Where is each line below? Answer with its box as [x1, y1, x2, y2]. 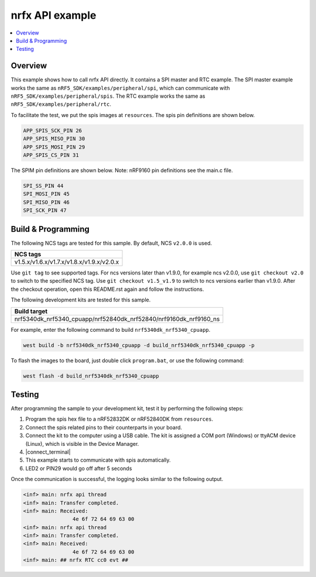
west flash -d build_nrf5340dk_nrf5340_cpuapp [23, 372, 159, 379]
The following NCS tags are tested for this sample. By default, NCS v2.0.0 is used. [11, 239, 212, 246]
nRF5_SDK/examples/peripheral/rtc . [11, 101, 111, 108]
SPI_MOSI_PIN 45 [23, 191, 70, 197]
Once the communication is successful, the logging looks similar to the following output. [11, 476, 224, 483]
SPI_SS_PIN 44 [23, 182, 64, 189]
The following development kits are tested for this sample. [11, 296, 151, 304]
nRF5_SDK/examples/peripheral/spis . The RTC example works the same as [11, 92, 205, 99]
